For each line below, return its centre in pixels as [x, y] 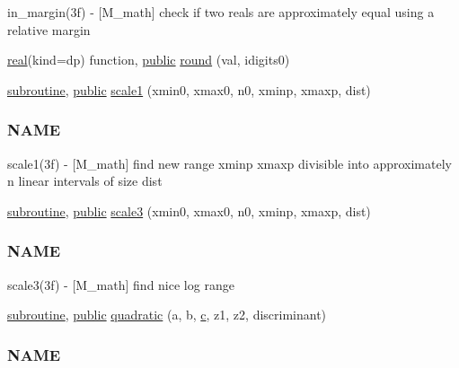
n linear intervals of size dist [85, 181]
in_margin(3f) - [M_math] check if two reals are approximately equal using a [221, 12]
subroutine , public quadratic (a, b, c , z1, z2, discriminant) [167, 315]
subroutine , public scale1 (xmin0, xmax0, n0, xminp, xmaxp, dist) [189, 89]
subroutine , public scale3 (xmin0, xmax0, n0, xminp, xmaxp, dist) [189, 210]
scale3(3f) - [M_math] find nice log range [121, 284]
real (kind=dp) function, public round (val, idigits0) [149, 60]
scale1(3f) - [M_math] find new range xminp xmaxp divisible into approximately [229, 163]
